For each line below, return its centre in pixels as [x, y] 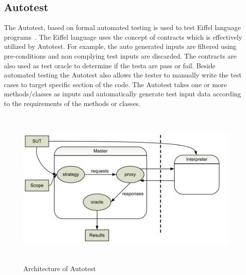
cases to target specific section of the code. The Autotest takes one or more [115, 84]
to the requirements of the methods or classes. [72, 103]
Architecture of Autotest [60, 268]
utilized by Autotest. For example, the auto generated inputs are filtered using [120, 46]
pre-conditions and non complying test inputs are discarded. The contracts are [120, 55]
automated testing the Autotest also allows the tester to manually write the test [123, 75]
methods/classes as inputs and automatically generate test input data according [123, 94]
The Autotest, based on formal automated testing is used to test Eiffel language [123, 27]
